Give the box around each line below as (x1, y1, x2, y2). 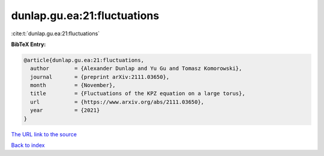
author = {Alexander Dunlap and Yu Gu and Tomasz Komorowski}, (30, 65, 242, 72)
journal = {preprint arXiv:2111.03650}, (30, 74, 170, 80)
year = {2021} (30, 107, 100, 114)
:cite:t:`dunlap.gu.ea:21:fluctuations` (11, 30, 100, 37)
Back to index (11, 142, 45, 149)
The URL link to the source (11, 130, 77, 137)
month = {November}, (30, 82, 116, 89)
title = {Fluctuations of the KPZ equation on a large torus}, (30, 90, 245, 97)
